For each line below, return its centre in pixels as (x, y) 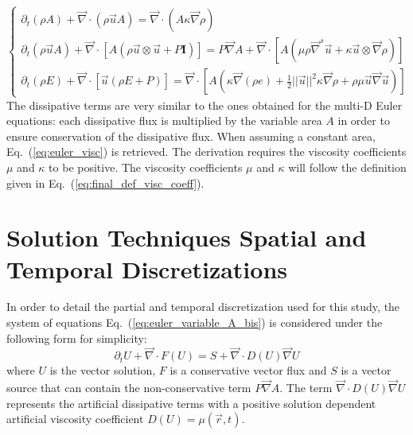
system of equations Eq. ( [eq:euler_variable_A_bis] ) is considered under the (195, 322)
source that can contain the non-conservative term (129, 388)
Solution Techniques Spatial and (187, 237)
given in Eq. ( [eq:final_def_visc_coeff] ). (105, 183)
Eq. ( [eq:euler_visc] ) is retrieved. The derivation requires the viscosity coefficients (206, 151)
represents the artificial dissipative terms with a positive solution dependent (191, 403)
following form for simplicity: (77, 338)
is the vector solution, (103, 370)
